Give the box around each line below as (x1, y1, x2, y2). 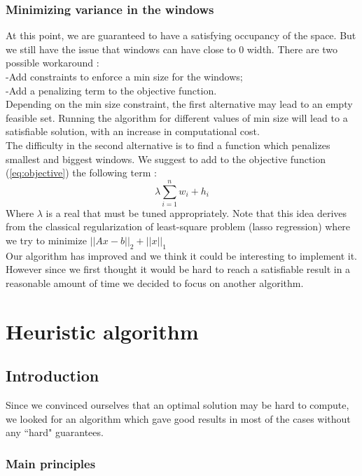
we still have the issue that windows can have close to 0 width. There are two (6, 41, 338, 56)
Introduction (6, 365, 99, 386)
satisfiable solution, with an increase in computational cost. (6, 124, 260, 139)
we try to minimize (6, 233, 87, 248)
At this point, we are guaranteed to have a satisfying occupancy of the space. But (6, 28, 356, 43)
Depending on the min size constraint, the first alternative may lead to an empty (6, 97, 353, 111)
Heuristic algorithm (6, 316, 199, 345)
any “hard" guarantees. (6, 425, 104, 440)
